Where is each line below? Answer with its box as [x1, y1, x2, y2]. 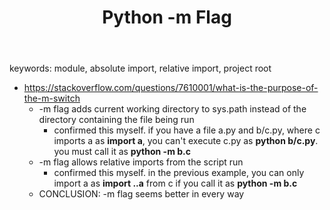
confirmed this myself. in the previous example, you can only [53, 167, 305, 179]
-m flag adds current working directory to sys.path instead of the [38, 103, 307, 115]
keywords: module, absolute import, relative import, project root [9, 62, 272, 75]
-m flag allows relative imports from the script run [38, 156, 244, 168]
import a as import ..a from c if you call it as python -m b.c [53, 177, 298, 190]
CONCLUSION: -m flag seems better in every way [38, 188, 245, 200]
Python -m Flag [102, 6, 232, 29]
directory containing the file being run [38, 114, 195, 126]
